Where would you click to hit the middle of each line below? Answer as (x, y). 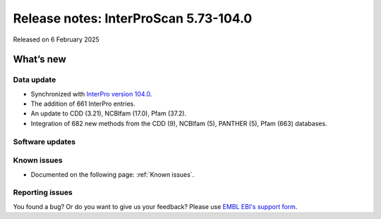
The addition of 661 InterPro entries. (83, 104)
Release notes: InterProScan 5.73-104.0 (133, 18)
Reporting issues (43, 192)
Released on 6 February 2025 (56, 39)
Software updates (44, 142)
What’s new (40, 60)
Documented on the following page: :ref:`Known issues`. (113, 174)
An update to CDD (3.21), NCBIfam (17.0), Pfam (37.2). (109, 113)
